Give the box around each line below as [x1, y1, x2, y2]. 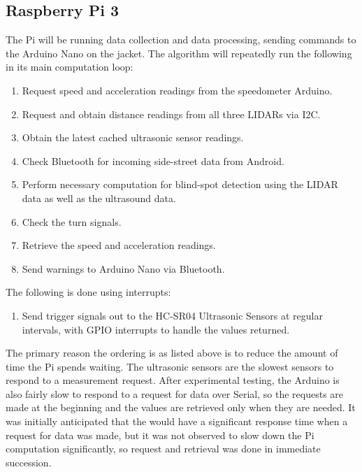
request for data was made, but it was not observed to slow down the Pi [6, 427, 314, 442]
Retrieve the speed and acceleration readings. [22, 238, 216, 252]
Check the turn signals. [22, 214, 122, 229]
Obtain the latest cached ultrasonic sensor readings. [22, 130, 244, 145]
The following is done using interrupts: [6, 285, 171, 299]
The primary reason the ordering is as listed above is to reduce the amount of [6, 345, 338, 360]
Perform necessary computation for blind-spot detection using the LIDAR [22, 177, 338, 192]
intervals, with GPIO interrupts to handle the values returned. [22, 322, 290, 336]
